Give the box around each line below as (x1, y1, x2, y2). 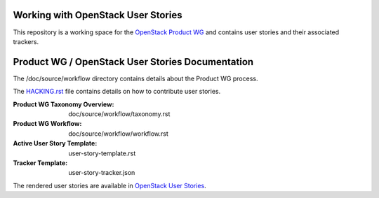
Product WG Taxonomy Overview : (13, 100, 114, 108)
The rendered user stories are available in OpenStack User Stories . (13, 181, 206, 190)
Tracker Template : (13, 158, 68, 167)
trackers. (13, 37, 39, 45)
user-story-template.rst (68, 149, 136, 157)
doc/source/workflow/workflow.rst (68, 129, 168, 138)
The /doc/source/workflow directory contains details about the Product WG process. (13, 74, 258, 83)
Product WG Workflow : (13, 120, 82, 128)
